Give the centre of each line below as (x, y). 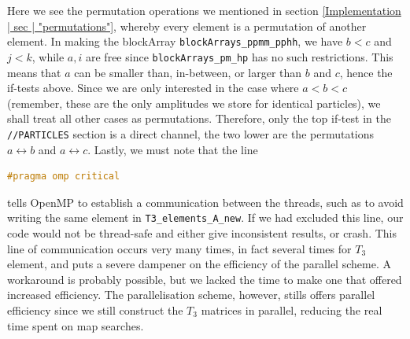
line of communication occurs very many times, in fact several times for (179, 248)
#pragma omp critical (64, 177)
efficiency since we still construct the (95, 310)
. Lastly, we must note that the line (173, 149)
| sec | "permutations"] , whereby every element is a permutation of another (187, 26)
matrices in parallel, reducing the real (292, 310)
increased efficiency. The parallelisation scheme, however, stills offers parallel (191, 295)
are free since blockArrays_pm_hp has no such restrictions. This (239, 56)
